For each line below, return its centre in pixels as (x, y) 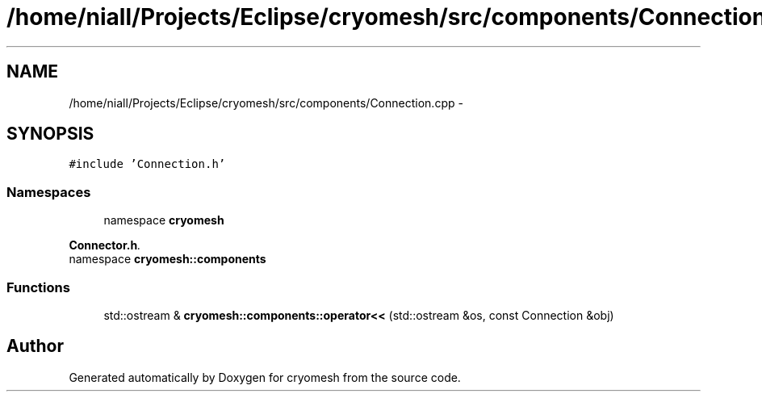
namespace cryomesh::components (167, 259)
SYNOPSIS (50, 134)
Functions (38, 287)
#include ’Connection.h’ (147, 164)
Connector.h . (105, 245)
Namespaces (49, 192)
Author (35, 346)
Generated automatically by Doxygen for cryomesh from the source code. (265, 377)
